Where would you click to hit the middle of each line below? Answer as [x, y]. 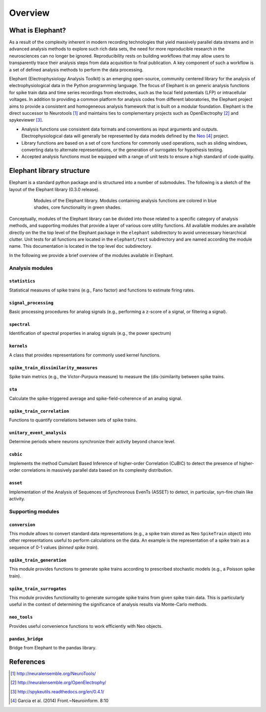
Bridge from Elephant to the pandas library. [53, 648]
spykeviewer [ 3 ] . [26, 120]
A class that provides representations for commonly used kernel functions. [85, 355]
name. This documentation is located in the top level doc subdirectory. [81, 246]
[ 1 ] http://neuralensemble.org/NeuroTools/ [53, 673]
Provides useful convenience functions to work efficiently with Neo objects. [86, 626]
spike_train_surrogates [38, 589]
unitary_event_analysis [38, 433]
